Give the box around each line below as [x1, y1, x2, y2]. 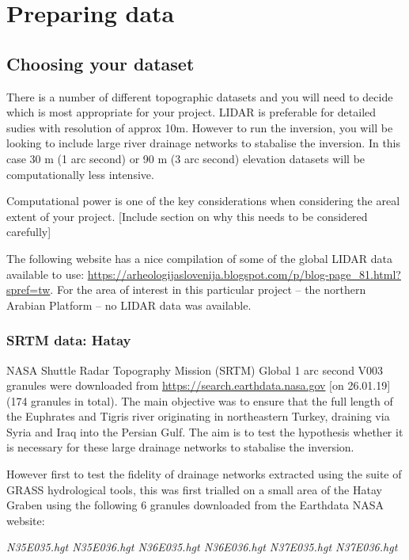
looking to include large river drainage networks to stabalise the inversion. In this [6, 135, 401, 151]
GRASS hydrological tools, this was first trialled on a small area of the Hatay [6, 481, 382, 497]
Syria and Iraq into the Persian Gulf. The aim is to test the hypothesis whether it [6, 423, 403, 440]
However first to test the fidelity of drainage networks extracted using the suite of [6, 466, 402, 482]
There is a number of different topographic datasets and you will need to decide [6, 88, 393, 105]
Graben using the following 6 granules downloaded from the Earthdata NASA [6, 497, 384, 513]
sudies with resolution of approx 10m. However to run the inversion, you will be [6, 119, 393, 135]
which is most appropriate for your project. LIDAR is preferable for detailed [6, 104, 377, 120]
